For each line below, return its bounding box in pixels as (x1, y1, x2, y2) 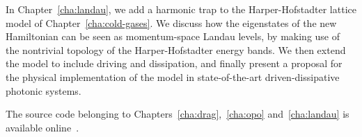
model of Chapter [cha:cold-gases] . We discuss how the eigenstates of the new (6, 15, 337, 30)
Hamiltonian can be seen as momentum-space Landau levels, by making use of (6, 29, 340, 44)
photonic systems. (6, 83, 81, 98)
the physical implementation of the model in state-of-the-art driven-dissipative (6, 69, 340, 84)
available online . (6, 120, 79, 134)
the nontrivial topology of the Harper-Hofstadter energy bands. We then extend (6, 42, 346, 57)
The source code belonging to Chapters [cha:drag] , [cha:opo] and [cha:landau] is (6, 107, 349, 121)
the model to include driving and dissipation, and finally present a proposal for (6, 56, 343, 71)
